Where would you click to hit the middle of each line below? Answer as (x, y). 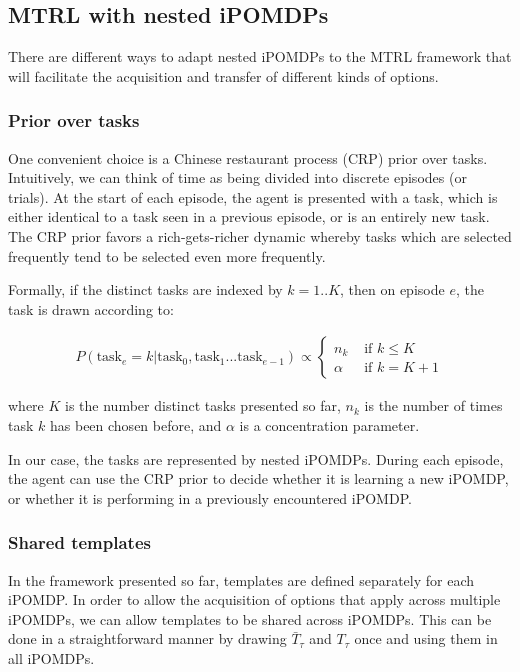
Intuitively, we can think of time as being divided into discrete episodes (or (237, 177)
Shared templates (79, 542)
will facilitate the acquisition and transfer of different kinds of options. (223, 75)
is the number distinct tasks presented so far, (203, 405)
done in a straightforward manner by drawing (147, 638)
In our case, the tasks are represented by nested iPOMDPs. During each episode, (256, 458)
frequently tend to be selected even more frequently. (167, 255)
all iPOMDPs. (51, 657)
